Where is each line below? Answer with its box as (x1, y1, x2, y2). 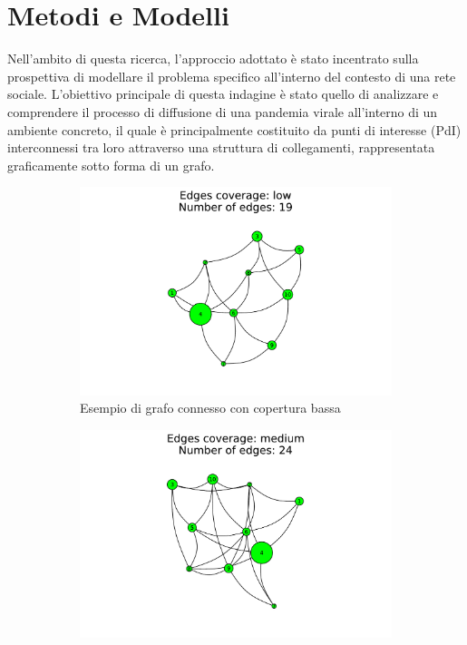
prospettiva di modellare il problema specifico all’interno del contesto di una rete (7, 66, 456, 85)
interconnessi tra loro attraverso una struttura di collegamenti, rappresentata (7, 138, 435, 157)
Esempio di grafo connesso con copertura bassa (80, 398, 341, 417)
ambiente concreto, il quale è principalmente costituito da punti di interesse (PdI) (7, 120, 462, 139)
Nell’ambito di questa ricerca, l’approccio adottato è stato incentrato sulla (7, 49, 419, 68)
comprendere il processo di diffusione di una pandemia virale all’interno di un (7, 102, 438, 121)
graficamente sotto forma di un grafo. (7, 155, 215, 174)
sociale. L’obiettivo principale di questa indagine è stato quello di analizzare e (7, 84, 439, 103)
